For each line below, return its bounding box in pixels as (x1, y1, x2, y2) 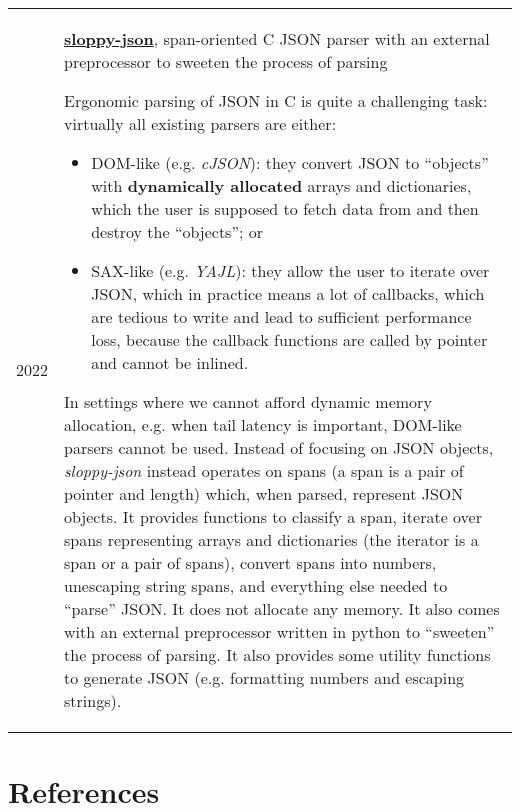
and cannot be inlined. (91, 351, 249, 374)
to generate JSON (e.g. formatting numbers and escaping (64, 666, 465, 689)
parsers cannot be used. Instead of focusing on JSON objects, (64, 436, 494, 459)
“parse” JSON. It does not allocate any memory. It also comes (64, 597, 500, 620)
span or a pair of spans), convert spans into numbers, (64, 551, 437, 574)
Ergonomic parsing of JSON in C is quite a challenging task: (64, 89, 488, 112)
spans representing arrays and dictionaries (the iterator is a (64, 528, 479, 551)
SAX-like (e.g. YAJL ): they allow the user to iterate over (91, 259, 490, 282)
